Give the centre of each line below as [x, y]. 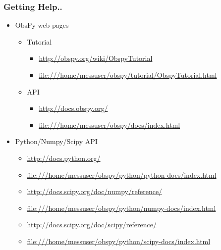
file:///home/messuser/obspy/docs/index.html [110, 125]
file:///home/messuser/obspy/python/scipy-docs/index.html [119, 241]
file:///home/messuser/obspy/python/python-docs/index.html [122, 175]
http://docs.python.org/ [64, 158]
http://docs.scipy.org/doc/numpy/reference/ [95, 191]
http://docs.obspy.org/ [73, 108]
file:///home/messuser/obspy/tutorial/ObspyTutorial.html [128, 75]
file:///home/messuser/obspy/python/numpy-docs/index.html [121, 208]
